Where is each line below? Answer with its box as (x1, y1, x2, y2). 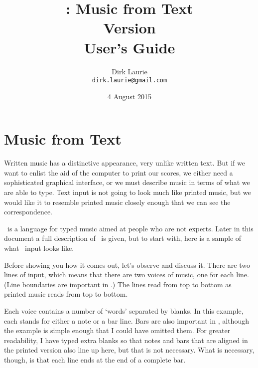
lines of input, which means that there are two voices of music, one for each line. (4, 269, 249, 280)
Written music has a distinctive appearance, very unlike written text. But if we (4, 158, 245, 168)
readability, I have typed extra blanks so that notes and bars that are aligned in (4, 335, 248, 345)
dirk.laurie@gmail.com (92, 77, 167, 84)
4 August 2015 (108, 91, 151, 101)
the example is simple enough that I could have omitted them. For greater (4, 325, 231, 336)
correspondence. (4, 206, 52, 217)
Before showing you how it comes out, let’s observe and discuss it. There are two (4, 259, 250, 270)
